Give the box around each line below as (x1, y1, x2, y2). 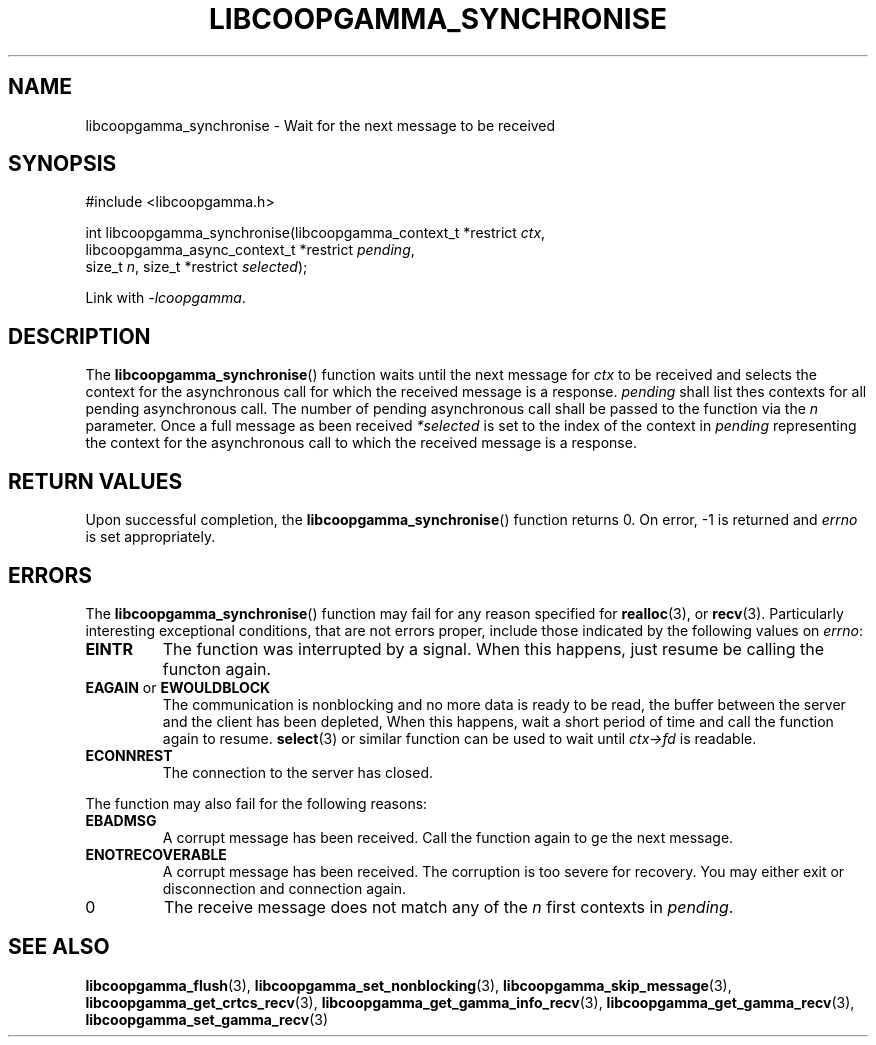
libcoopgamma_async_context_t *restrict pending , (85, 241, 415, 259)
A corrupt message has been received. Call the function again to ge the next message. (162, 828, 734, 846)
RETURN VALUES (8, 468, 183, 494)
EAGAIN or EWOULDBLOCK (85, 678, 271, 696)
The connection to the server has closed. (162, 763, 434, 781)
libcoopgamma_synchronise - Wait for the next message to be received (85, 116, 556, 134)
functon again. (162, 658, 272, 679)
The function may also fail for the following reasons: (85, 794, 428, 812)
